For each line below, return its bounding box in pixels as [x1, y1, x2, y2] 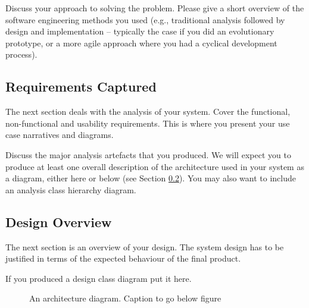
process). [5, 48, 38, 61]
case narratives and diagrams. [5, 128, 114, 141]
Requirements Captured [5, 77, 157, 96]
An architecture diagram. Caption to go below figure [29, 292, 221, 304]
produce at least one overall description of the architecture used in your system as [5, 160, 304, 172]
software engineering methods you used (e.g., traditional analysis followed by [5, 13, 285, 26]
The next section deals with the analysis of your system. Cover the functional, [5, 105, 291, 118]
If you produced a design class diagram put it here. [5, 272, 192, 284]
